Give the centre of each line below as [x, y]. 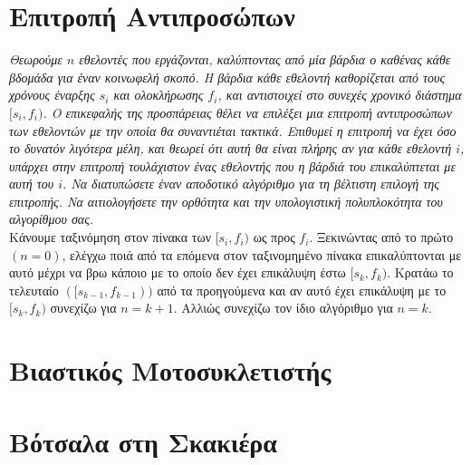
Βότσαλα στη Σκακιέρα [143, 441]
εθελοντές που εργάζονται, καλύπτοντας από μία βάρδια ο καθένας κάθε [265, 59]
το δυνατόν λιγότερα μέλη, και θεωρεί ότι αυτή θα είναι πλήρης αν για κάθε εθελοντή [231, 148]
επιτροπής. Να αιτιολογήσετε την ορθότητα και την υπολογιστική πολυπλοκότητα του [226, 201]
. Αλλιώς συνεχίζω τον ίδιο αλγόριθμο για [283, 308]
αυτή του [32, 184]
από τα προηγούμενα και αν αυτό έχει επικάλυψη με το [302, 290]
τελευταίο [34, 290]
